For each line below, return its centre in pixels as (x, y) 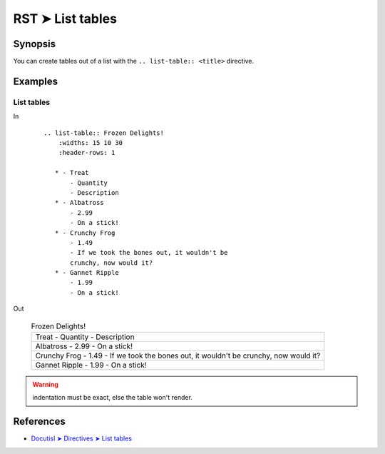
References (39, 422)
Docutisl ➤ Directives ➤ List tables (81, 438)
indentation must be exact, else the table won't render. (112, 398)
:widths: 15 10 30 (91, 143)
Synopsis (35, 44)
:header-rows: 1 (87, 153)
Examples (36, 81)
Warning (45, 385)
